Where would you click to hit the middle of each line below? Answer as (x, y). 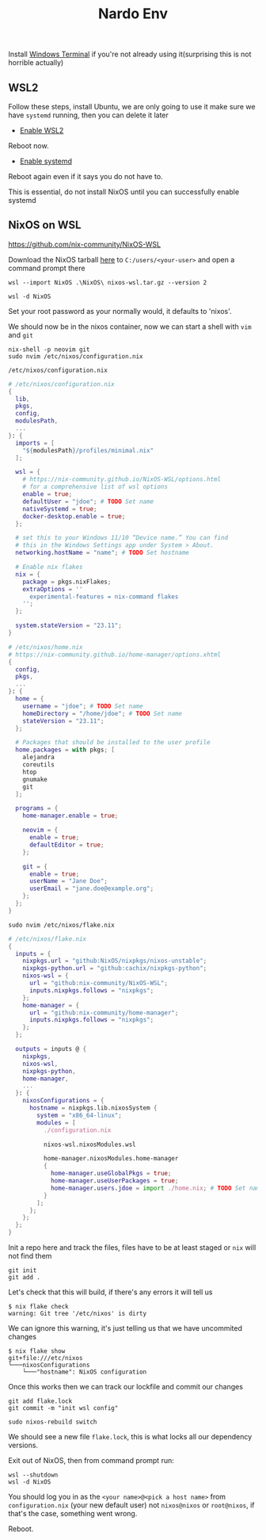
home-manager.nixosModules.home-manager (111, 1159)
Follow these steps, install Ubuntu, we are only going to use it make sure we (132, 107)
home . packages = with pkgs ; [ (65, 750)
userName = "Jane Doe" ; (68, 881)
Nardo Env (133, 14)
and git (21, 334)
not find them (30, 1256)
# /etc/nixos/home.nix (46, 647)
